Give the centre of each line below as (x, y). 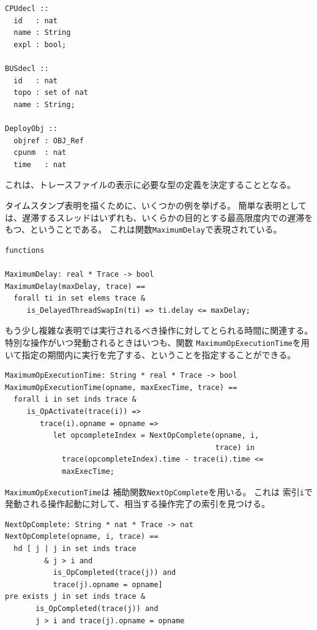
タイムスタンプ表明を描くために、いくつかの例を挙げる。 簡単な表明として (156, 205)
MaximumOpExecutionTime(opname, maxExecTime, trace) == (121, 387)
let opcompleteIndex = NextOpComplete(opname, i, (156, 436)
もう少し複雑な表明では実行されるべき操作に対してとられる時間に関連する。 (159, 330)
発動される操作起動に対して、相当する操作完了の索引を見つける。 (137, 504)
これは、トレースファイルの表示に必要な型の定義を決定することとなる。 (150, 185)
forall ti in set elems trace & (80, 298)
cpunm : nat (40, 153)
